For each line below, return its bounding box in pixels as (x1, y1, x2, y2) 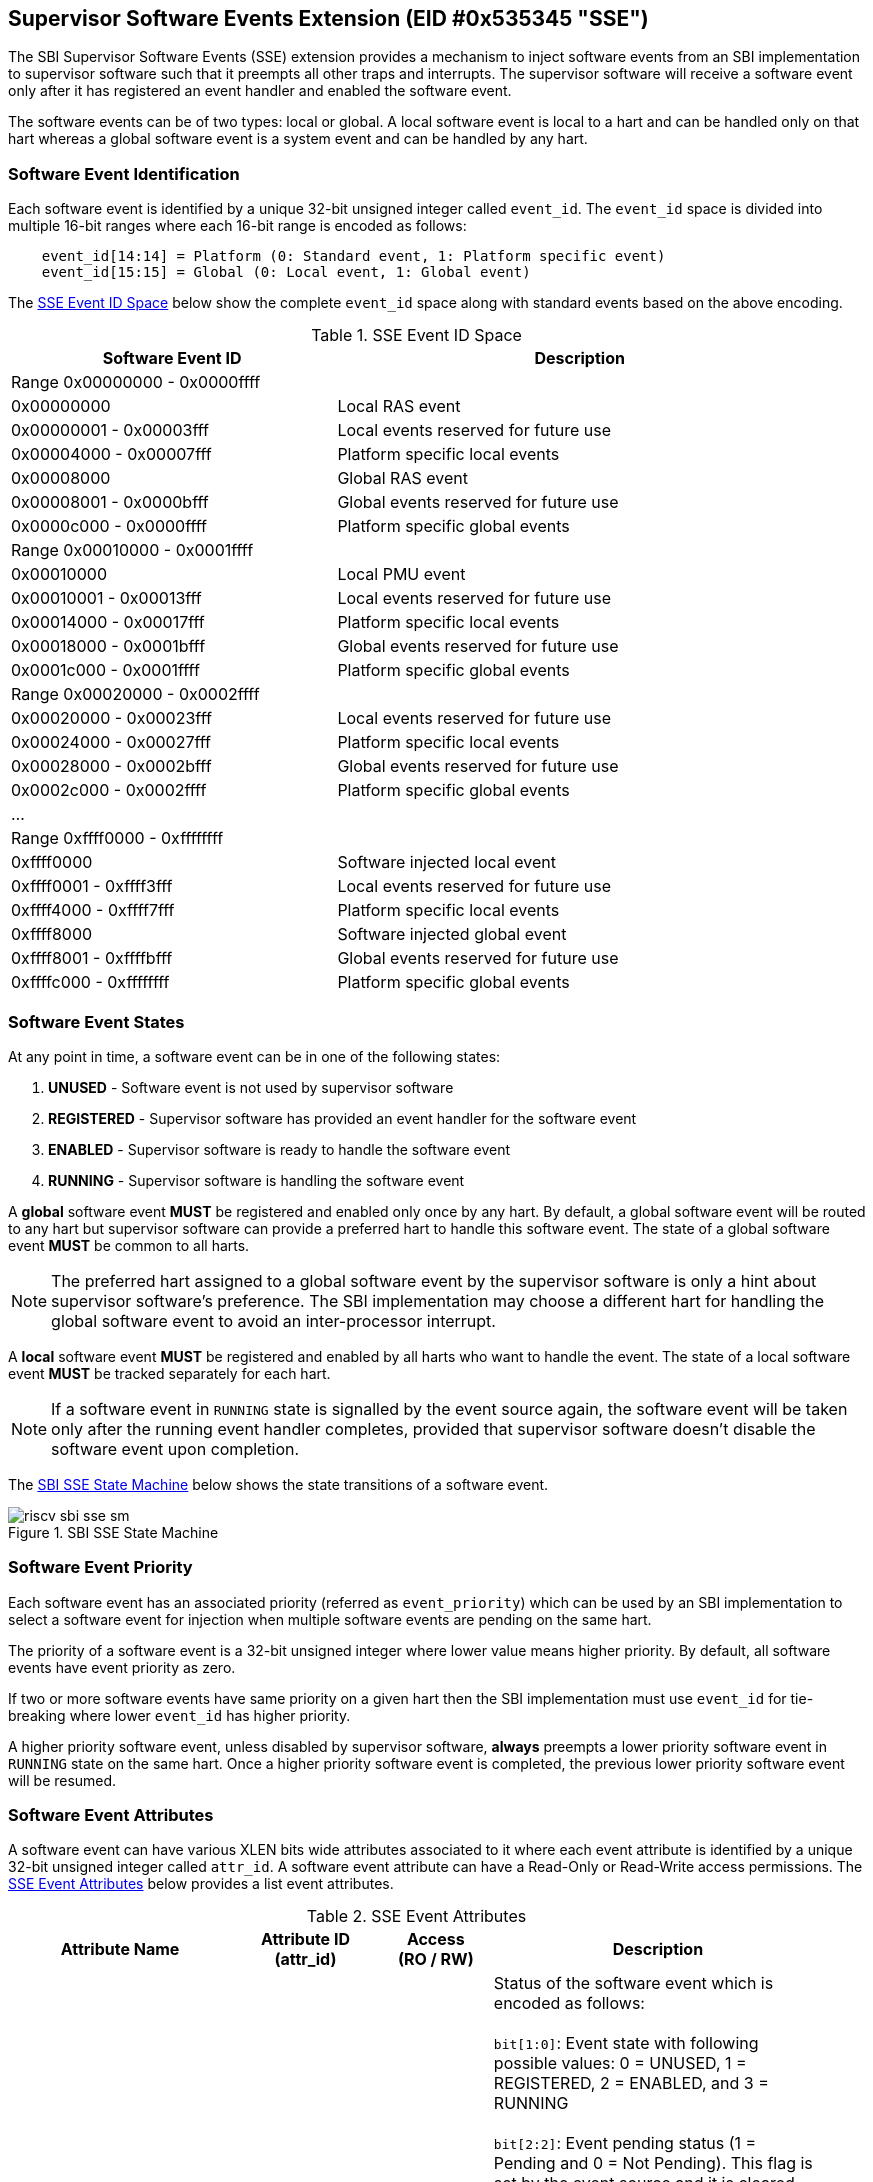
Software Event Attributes (8, 1805, 214, 1826)
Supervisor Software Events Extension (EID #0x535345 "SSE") (8, 6, 649, 31)
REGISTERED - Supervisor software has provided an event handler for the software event (48, 1109, 637, 1127)
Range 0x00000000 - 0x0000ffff (11, 372, 261, 393)
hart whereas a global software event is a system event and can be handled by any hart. (8, 130, 588, 148)
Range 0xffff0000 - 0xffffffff (11, 828, 224, 849)
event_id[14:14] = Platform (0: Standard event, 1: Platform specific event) (41, 248, 666, 265)
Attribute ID (260, 1929, 350, 1950)
